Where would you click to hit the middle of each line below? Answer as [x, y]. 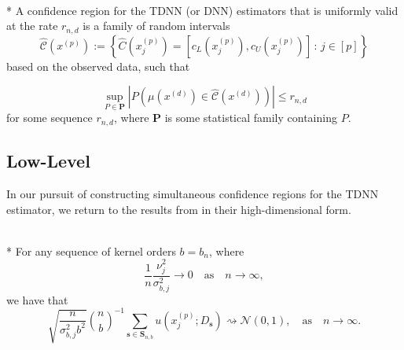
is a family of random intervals [156, 26]
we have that [37, 299]
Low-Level [48, 161]
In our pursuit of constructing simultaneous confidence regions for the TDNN [193, 194]
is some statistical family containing [251, 118]
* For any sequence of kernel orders [91, 251]
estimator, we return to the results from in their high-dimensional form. [179, 209]
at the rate [32, 26]
